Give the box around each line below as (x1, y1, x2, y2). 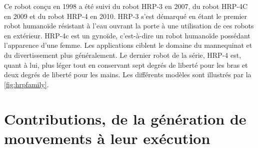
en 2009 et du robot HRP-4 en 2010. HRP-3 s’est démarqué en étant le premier (4, 10, 247, 21)
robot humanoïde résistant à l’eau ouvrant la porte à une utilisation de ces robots (4, 20, 254, 31)
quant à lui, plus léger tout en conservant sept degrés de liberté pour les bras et (4, 59, 248, 70)
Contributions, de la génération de (4, 108, 246, 129)
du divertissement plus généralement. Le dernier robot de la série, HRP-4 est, (4, 49, 241, 60)
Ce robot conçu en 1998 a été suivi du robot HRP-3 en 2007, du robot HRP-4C (4, 1, 248, 11)
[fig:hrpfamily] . (4, 79, 49, 89)
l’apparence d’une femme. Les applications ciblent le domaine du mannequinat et (4, 40, 252, 50)
